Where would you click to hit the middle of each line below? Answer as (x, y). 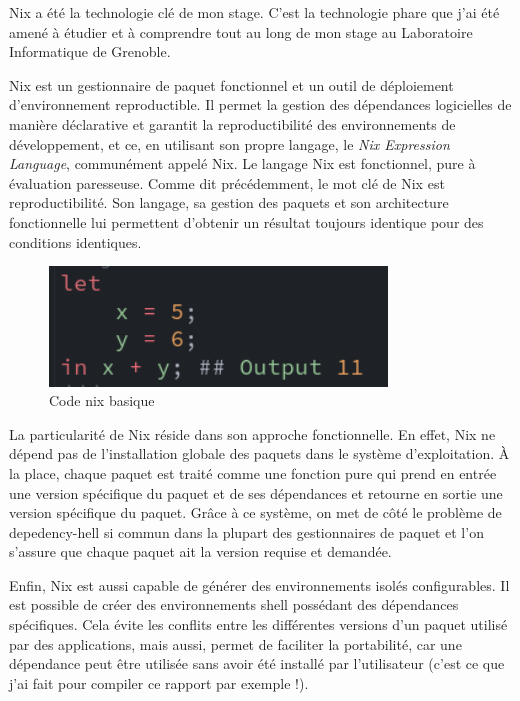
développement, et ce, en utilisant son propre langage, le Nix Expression (229, 143)
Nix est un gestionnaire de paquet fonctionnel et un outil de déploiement (231, 84)
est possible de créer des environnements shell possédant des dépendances (234, 604)
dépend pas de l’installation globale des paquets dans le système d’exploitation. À (259, 453)
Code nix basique (102, 400)
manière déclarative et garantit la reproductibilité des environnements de (232, 123)
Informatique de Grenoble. (90, 51)
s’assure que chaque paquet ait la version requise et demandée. (200, 551)
